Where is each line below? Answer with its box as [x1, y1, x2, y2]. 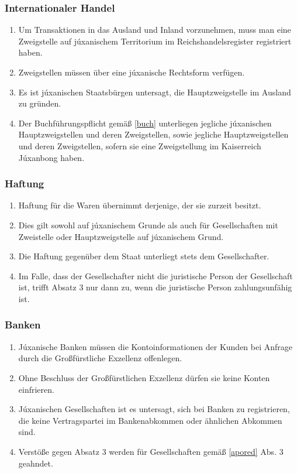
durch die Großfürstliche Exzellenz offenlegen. [18, 352, 182, 364]
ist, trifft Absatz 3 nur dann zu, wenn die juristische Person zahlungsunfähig [18, 281, 292, 293]
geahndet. [18, 457, 53, 469]
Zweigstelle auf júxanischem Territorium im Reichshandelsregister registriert [18, 35, 292, 47]
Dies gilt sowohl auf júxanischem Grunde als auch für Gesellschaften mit [18, 218, 278, 231]
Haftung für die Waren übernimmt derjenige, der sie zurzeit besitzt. [18, 199, 261, 211]
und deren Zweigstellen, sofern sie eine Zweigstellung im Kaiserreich [18, 139, 261, 152]
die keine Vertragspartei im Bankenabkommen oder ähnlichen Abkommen [18, 414, 282, 426]
